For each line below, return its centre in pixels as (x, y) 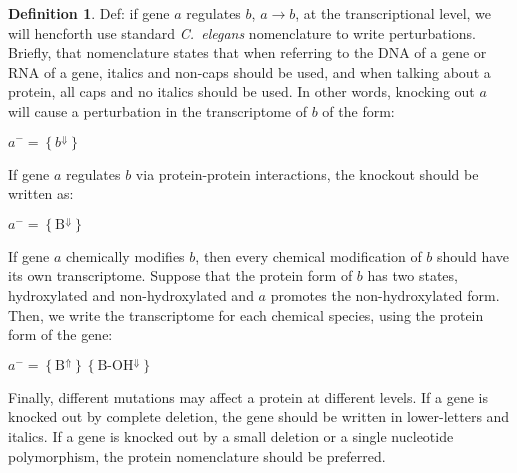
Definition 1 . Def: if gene (89, 13)
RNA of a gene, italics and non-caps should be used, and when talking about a (249, 71)
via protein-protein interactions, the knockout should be (307, 173)
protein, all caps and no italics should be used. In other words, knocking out (241, 91)
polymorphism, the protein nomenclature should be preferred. (197, 455)
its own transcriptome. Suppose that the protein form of (180, 275)
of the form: (358, 110)
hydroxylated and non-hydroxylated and (131, 294)
